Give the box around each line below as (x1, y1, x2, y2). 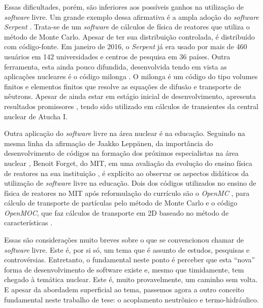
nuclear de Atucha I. (4, 111, 68, 121)
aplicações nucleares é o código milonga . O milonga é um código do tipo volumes (4, 71, 258, 82)
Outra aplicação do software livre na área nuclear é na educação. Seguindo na (4, 128, 245, 139)
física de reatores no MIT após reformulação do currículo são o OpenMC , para (4, 187, 250, 198)
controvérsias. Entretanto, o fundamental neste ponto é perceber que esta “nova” (4, 254, 255, 265)
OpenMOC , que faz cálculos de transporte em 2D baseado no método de (4, 207, 229, 218)
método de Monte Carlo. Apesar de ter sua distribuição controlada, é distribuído (4, 31, 255, 42)
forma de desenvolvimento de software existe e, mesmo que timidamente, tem (4, 264, 244, 275)
